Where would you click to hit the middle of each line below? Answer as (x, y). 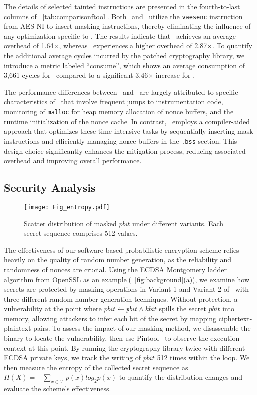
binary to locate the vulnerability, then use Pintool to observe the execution (122, 338)
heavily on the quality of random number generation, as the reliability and (118, 260)
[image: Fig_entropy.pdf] (67, 207)
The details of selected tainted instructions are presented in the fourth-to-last (122, 6)
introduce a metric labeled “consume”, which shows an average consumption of (124, 65)
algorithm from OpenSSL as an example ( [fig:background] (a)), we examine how (127, 279)
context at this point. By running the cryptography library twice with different (125, 347)
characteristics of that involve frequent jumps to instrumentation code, (114, 101)
